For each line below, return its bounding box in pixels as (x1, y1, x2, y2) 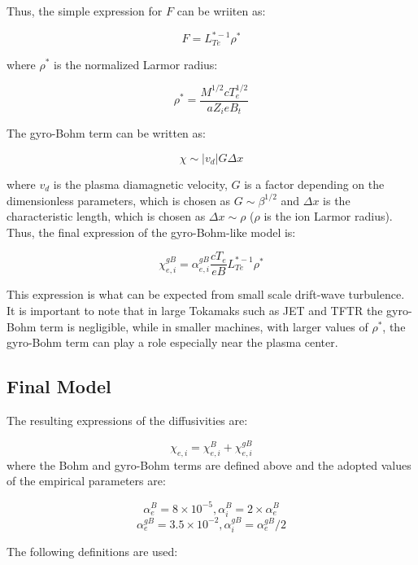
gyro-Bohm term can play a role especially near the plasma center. (7, 334, 338, 351)
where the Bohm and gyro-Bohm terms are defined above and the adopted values (7, 456, 411, 473)
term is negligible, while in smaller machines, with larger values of (40, 318, 368, 335)
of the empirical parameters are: (7, 472, 166, 489)
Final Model (7, 374, 111, 399)
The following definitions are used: (7, 542, 178, 559)
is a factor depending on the (244, 176, 385, 193)
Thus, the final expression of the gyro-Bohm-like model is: (7, 223, 296, 240)
